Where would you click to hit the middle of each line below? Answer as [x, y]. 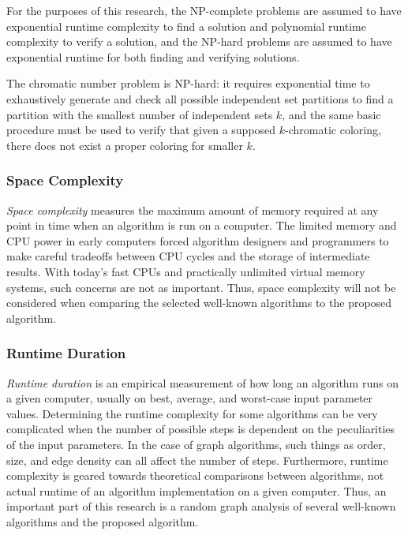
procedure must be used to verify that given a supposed [141, 130]
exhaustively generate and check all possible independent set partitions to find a [200, 98]
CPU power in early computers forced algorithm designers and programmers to [198, 240]
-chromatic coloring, [333, 130]
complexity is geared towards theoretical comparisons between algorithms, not [195, 475]
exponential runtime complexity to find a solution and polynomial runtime [186, 26]
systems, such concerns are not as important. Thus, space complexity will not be [201, 287]
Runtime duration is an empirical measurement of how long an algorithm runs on [202, 382]
